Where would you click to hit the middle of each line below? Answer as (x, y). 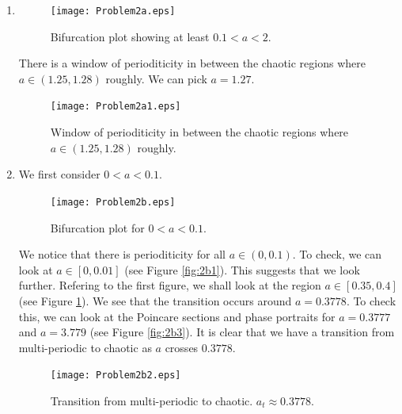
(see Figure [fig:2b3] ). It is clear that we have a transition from (242, 332)
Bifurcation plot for (97, 227)
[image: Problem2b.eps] (113, 202)
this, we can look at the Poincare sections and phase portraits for (177, 316)
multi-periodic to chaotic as (85, 347)
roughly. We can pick (156, 78)
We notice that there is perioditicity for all (122, 254)
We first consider (59, 174)
